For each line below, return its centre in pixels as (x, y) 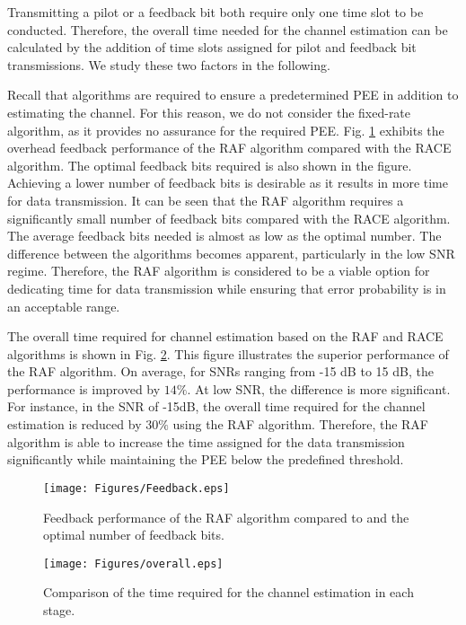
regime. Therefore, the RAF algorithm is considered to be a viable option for (219, 271)
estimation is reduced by (75, 424)
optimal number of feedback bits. (134, 535)
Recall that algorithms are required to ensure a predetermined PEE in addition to (233, 95)
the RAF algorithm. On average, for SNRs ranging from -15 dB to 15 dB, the (220, 371)
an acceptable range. (64, 306)
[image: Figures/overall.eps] (133, 563)
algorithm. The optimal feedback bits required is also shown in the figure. (210, 165)
